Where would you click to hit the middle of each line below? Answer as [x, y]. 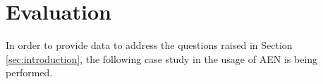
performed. [29, 72]
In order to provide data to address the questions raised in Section [149, 45]
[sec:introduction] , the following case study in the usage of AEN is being [162, 58]
